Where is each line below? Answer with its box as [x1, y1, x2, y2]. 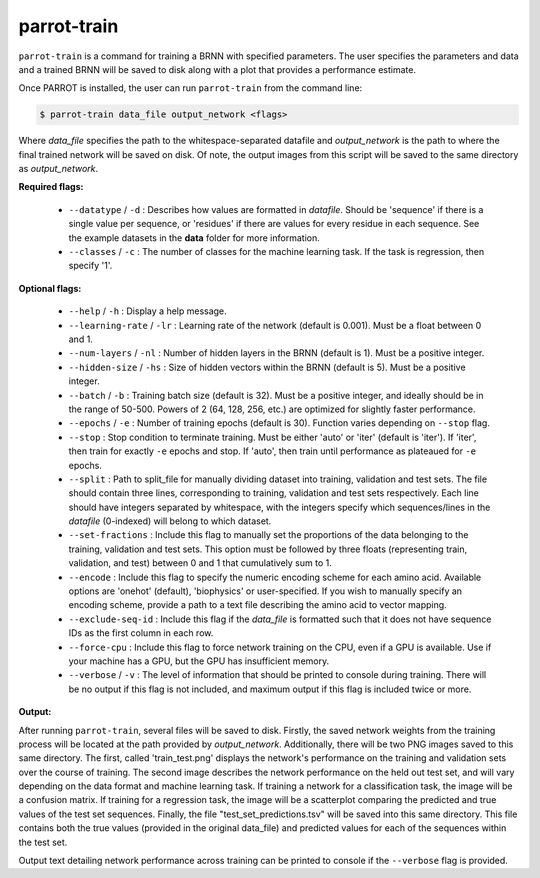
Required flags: [18, 181, 84, 193]
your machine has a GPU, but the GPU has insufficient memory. [68, 655, 330, 667]
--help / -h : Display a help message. [68, 305, 227, 317]
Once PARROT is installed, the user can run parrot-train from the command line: [18, 82, 363, 94]
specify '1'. [68, 260, 113, 272]
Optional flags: [18, 282, 82, 294]
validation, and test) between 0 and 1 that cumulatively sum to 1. [68, 557, 332, 569]
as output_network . [18, 163, 99, 175]
